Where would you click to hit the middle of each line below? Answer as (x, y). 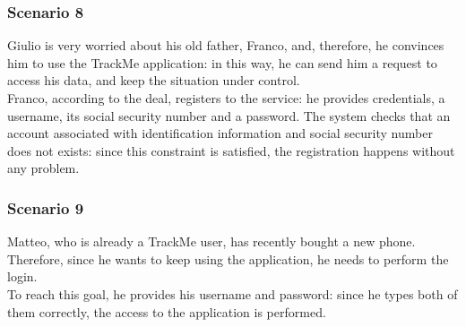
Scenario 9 (46, 207)
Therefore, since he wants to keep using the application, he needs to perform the (228, 258)
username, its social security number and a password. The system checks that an (229, 115)
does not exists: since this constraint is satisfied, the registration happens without (231, 150)
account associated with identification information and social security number (220, 133)
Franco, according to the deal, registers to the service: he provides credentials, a (226, 98)
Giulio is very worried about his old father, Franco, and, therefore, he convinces (226, 45)
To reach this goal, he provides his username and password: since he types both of (233, 293)
